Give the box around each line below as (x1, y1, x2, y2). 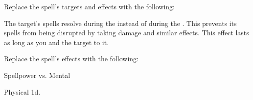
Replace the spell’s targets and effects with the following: (4, 1, 175, 11)
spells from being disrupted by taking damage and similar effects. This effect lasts (4, 27, 249, 38)
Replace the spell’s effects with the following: (4, 53, 138, 64)
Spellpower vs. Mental (4, 70, 70, 80)
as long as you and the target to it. (4, 37, 109, 47)
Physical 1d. (4, 86, 41, 97)
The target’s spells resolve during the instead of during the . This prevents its (4, 18, 237, 28)
